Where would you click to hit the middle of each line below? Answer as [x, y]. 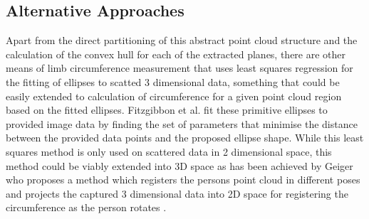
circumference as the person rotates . [86, 207]
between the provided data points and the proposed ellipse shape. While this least [185, 138]
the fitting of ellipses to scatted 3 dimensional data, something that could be [173, 81]
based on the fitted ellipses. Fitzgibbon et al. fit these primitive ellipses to [167, 110]
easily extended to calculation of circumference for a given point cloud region [174, 96]
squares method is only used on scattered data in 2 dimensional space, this [169, 151]
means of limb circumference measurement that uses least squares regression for [180, 68]
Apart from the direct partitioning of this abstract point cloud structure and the [182, 40]
